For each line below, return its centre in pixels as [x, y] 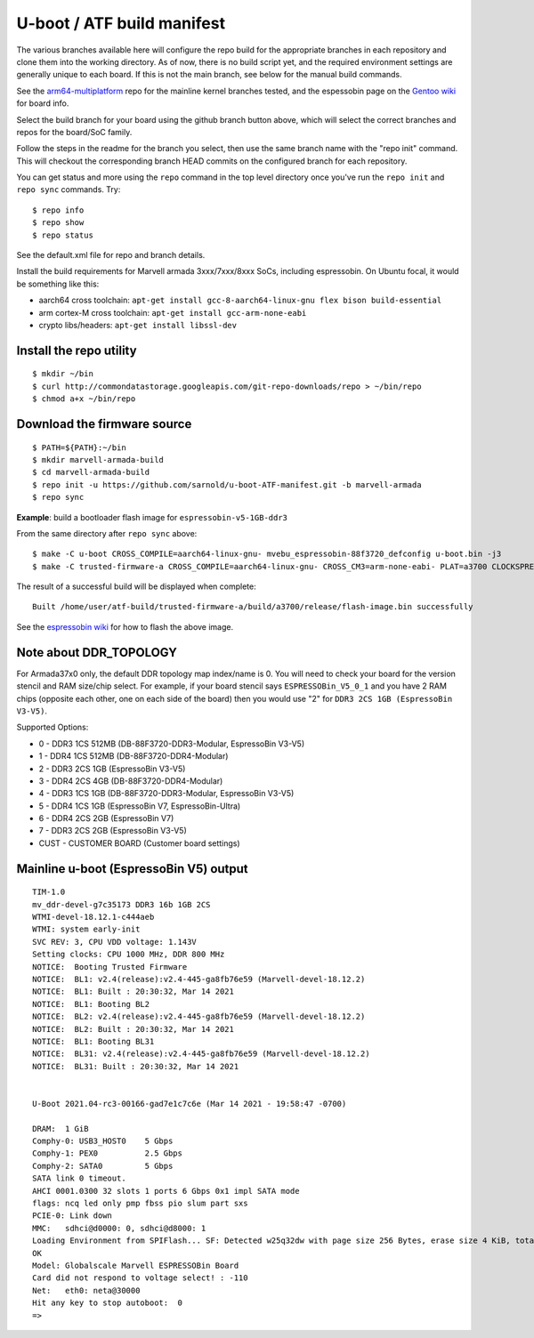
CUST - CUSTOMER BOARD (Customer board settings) [139, 843]
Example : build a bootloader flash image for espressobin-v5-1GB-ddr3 [152, 517]
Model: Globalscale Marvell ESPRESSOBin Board [136, 1265]
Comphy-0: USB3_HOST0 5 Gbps [103, 1141]
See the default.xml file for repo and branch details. [111, 255]
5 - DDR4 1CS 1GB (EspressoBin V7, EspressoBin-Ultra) [140, 806]
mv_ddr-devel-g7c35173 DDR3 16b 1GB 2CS [121, 904]
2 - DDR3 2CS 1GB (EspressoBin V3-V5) [112, 769]
